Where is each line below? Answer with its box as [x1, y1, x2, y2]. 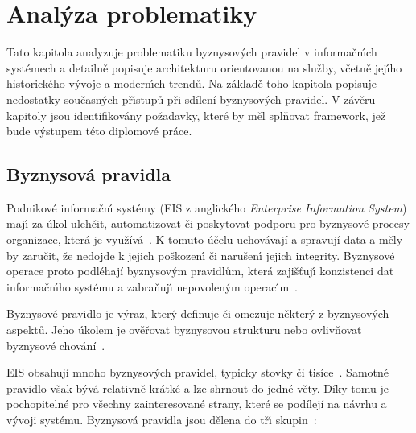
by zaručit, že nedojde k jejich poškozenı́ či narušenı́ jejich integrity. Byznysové [6, 246, 395, 263]
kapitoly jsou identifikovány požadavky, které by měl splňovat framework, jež [6, 106, 386, 123]
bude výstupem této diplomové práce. [6, 122, 192, 139]
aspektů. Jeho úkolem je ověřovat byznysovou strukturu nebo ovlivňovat [6, 321, 362, 338]
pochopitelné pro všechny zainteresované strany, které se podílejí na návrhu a [6, 395, 387, 412]
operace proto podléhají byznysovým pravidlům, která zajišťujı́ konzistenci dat [6, 262, 394, 279]
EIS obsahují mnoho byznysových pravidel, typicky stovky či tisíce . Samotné [6, 364, 389, 381]
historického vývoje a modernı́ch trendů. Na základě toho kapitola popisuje [6, 75, 377, 92]
